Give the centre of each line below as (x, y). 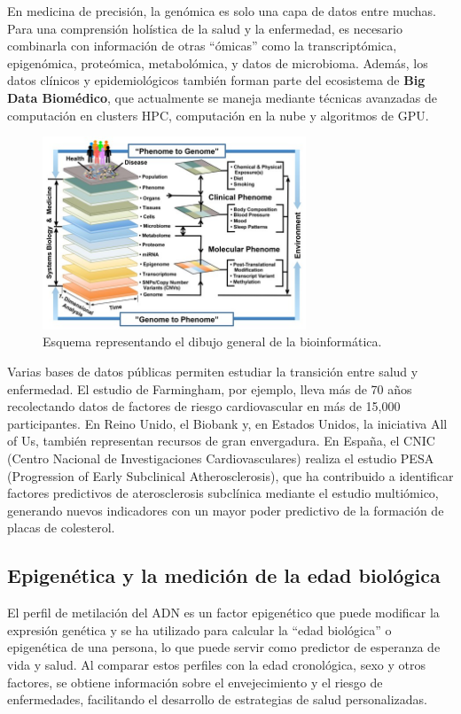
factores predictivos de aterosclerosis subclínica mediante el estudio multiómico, (223, 493)
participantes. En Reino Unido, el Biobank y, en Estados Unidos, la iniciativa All (227, 423)
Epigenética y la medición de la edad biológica (224, 575)
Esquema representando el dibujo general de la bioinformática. (212, 341)
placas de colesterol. (61, 528)
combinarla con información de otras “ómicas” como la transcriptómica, (202, 46)
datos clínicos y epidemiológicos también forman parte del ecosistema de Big (216, 80)
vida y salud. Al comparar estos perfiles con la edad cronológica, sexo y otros (216, 664)
